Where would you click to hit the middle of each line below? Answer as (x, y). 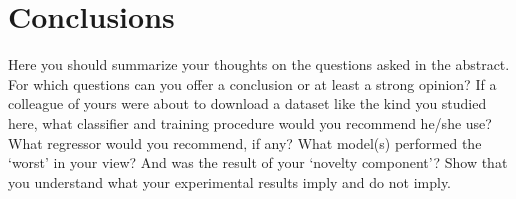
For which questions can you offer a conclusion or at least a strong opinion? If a (252, 83)
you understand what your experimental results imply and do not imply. (230, 181)
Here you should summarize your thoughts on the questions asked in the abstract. (259, 64)
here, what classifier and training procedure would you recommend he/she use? (250, 122)
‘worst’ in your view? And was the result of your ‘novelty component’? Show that (258, 162)
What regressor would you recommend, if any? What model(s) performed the (245, 142)
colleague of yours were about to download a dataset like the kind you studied (247, 103)
